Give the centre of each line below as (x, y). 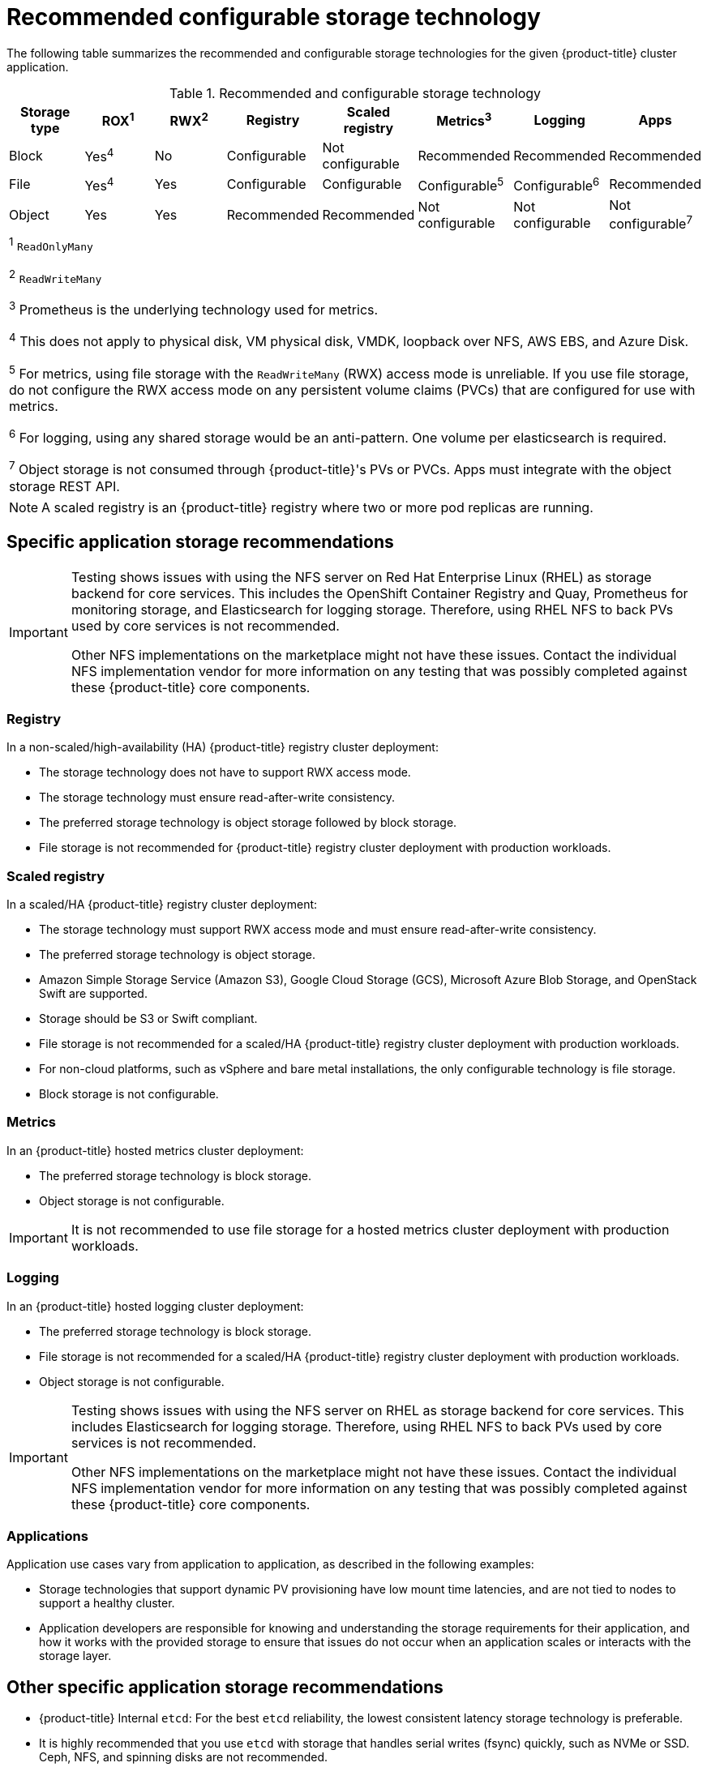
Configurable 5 (461, 184)
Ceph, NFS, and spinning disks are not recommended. (184, 1757)
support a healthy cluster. (107, 1603)
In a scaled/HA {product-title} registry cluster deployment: (162, 905)
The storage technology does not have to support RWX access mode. (225, 772)
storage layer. (75, 1656)
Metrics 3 (464, 120)
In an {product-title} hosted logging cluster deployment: (155, 1306)
